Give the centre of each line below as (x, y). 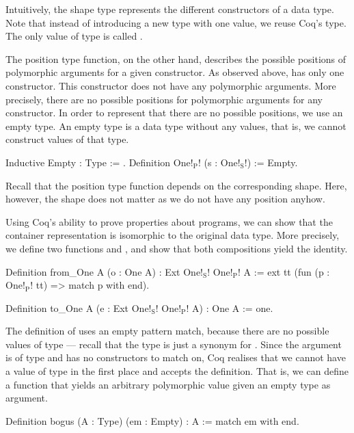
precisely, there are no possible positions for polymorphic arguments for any (164, 99)
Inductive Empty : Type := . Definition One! (99, 162)
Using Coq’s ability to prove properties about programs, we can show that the (169, 221)
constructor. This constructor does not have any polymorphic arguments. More (171, 85)
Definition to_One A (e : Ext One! (79, 307)
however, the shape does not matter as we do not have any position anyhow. (165, 199)
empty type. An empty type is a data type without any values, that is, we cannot (176, 126)
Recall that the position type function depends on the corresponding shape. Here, (176, 185)
